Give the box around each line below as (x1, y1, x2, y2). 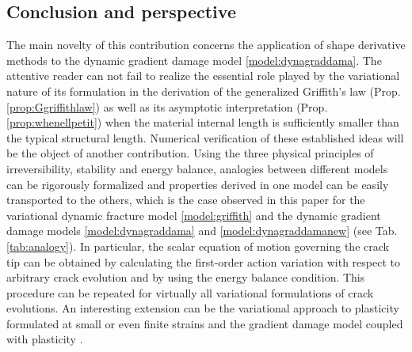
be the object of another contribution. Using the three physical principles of (6, 145, 374, 161)
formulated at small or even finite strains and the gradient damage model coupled (6, 315, 403, 331)
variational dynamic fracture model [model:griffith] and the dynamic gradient (6, 206, 381, 223)
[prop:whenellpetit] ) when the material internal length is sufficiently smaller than (6, 114, 399, 131)
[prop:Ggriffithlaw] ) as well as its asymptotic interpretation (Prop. (6, 98, 328, 115)
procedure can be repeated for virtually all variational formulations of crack (6, 284, 374, 301)
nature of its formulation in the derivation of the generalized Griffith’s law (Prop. (6, 82, 401, 99)
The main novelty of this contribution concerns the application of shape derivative (6, 36, 406, 53)
